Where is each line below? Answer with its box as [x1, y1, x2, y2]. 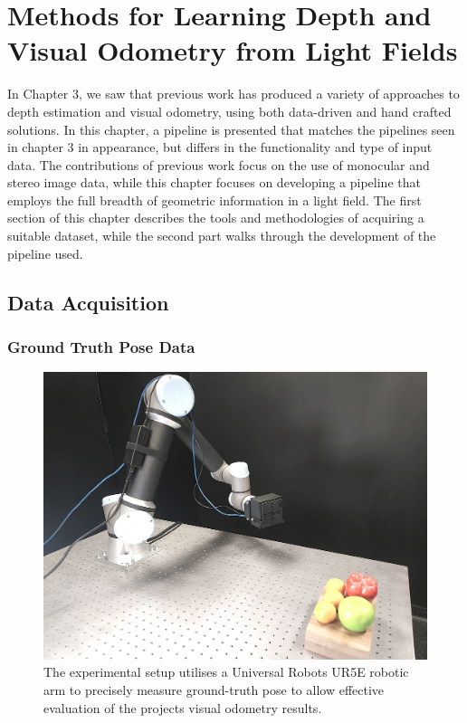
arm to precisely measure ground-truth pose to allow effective [43, 680, 385, 699]
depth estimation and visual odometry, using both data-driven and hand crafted [7, 101, 452, 120]
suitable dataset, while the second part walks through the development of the [7, 226, 436, 245]
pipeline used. [7, 243, 83, 262]
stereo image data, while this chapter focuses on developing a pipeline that [7, 173, 421, 192]
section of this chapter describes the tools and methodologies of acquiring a [7, 208, 424, 227]
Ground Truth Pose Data [7, 335, 195, 357]
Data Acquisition [7, 288, 169, 316]
